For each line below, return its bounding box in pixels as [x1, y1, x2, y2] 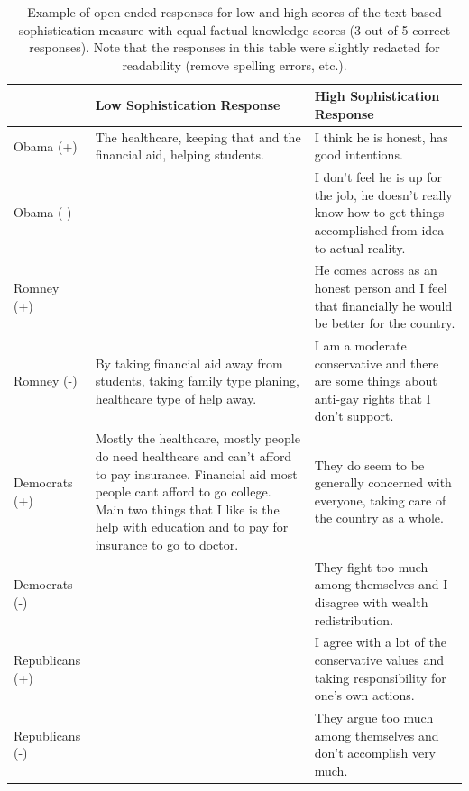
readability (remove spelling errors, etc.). [122, 55, 347, 74]
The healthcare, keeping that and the [95, 127, 301, 146]
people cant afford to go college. [95, 482, 271, 501]
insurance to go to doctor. [95, 534, 239, 553]
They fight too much [314, 557, 428, 576]
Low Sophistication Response [95, 95, 280, 114]
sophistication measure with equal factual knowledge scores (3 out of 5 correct [18, 20, 451, 39]
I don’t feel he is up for [314, 168, 443, 186]
